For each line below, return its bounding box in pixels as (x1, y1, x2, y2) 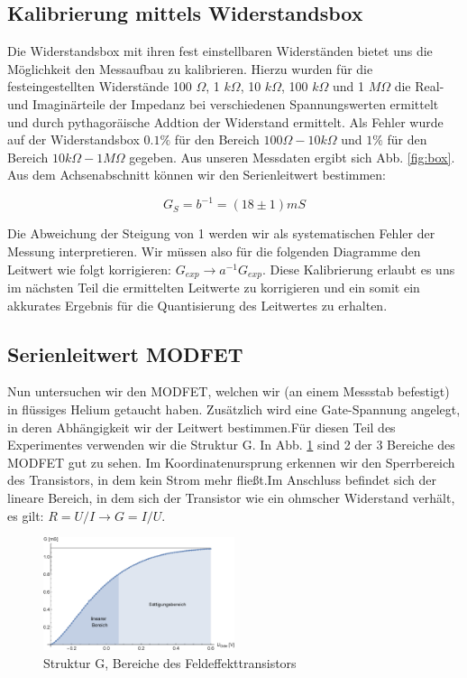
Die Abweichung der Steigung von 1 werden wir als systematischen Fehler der (7, 224, 435, 243)
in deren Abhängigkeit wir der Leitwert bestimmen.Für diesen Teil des (7, 417, 396, 436)
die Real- (394, 77, 444, 96)
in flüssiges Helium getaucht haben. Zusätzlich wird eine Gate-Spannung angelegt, (7, 400, 461, 419)
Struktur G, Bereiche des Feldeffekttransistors (43, 653, 297, 672)
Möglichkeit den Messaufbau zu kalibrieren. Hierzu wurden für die (7, 59, 373, 78)
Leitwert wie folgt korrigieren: (7, 259, 171, 278)
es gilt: (7, 506, 44, 525)
